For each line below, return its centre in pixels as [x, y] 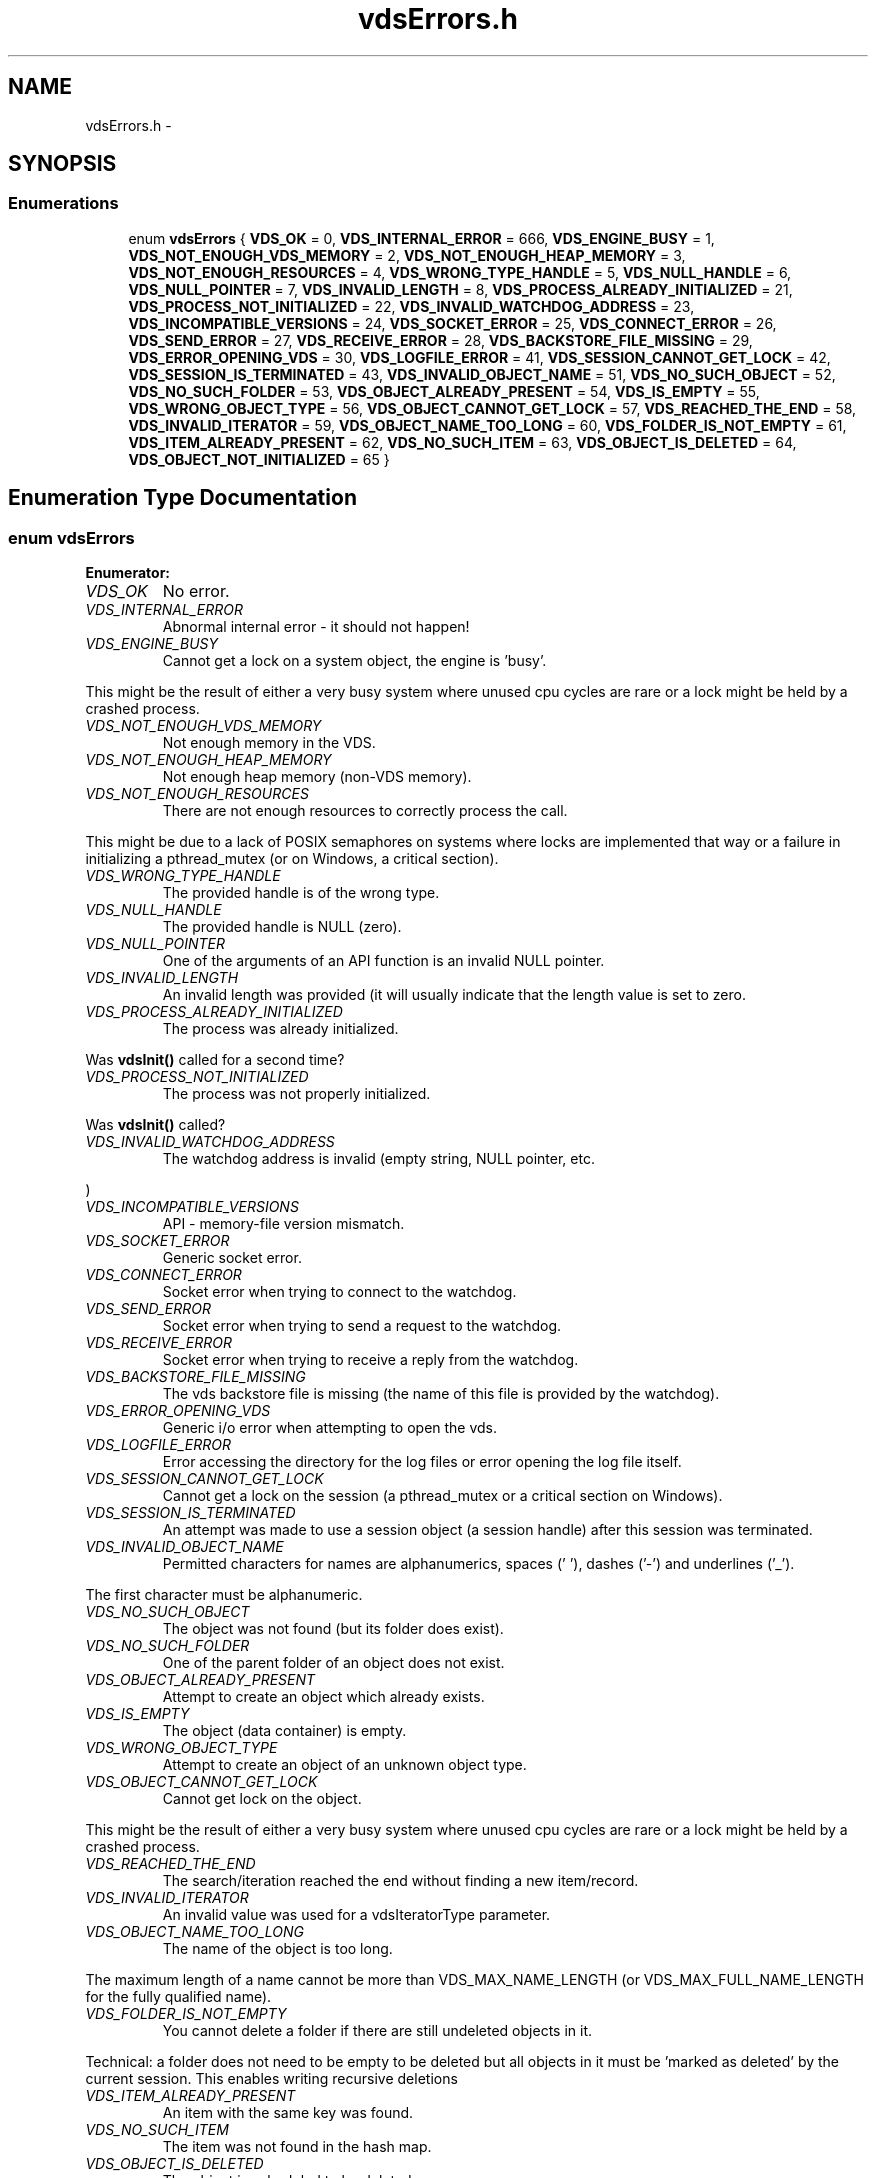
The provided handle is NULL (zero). [282, 927]
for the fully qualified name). [178, 1997]
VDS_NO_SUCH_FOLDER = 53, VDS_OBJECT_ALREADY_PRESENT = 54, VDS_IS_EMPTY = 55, [444, 391]
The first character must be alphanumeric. [224, 1595]
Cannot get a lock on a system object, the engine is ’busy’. [354, 661]
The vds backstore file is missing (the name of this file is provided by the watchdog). [441, 1394]
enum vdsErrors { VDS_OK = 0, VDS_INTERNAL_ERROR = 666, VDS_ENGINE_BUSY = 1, [421, 238]
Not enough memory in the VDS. [269, 743]
